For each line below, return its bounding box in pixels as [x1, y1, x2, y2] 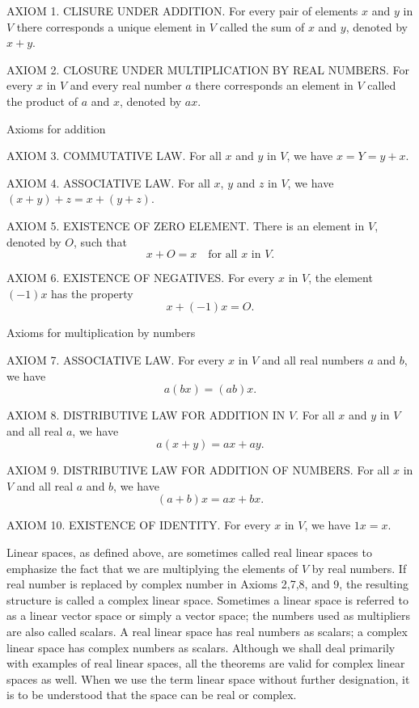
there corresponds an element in [195, 77, 353, 94]
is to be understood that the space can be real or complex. [6, 686, 297, 703]
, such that [74, 233, 127, 250]
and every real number [70, 77, 182, 94]
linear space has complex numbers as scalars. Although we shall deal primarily [6, 638, 396, 655]
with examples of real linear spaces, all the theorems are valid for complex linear [6, 655, 405, 672]
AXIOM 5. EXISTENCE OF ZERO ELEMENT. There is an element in [6, 217, 365, 234]
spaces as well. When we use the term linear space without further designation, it [6, 670, 410, 687]
